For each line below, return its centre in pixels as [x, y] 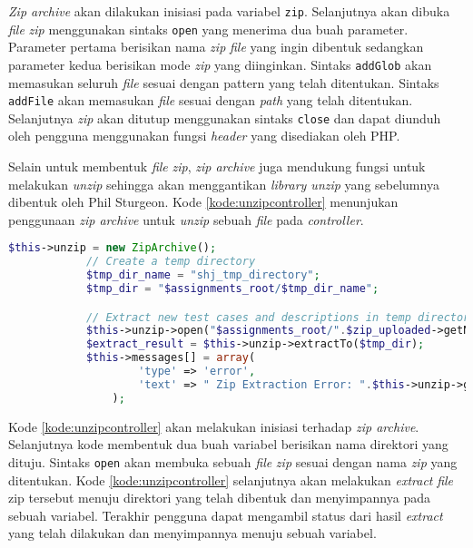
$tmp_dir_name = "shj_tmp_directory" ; [203, 275]
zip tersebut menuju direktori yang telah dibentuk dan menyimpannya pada [219, 498]
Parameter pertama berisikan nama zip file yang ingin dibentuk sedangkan [216, 47]
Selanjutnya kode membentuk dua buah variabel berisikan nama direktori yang [228, 444]
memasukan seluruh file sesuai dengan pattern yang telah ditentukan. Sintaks [224, 82]
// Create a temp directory [171, 262]
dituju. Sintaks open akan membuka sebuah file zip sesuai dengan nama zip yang [233, 461]
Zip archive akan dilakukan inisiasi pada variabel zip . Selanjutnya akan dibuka [229, 11]
